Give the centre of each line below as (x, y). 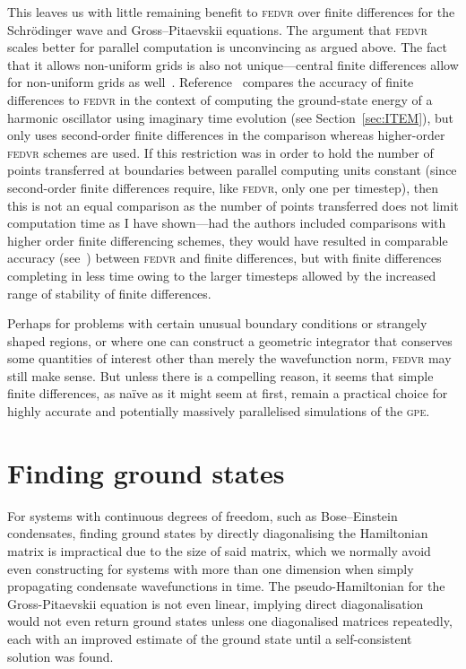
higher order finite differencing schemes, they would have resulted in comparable (228, 240)
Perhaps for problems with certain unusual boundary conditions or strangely (217, 323)
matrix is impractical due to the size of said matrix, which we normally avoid (219, 550)
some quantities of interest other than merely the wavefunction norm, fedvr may (229, 358)
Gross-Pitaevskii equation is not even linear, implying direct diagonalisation (216, 603)
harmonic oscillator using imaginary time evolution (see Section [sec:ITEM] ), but (231, 117)
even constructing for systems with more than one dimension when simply (211, 568)
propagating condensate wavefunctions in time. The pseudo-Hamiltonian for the (226, 586)
